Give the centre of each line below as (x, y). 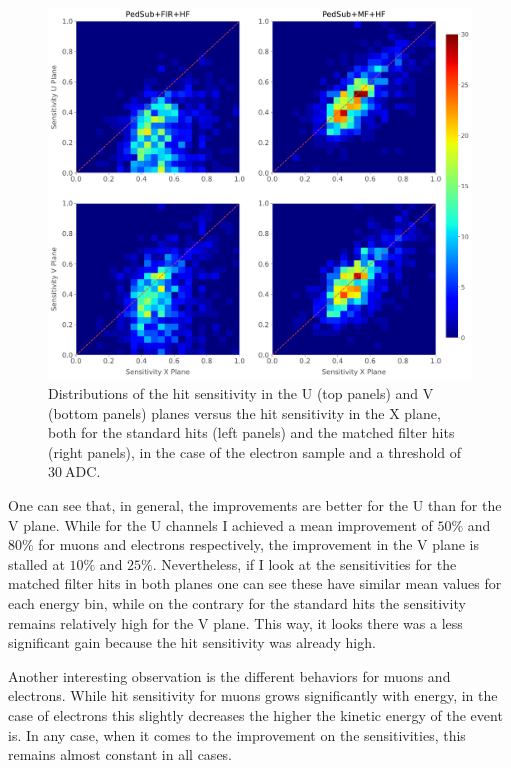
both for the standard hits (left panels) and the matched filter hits (251, 432)
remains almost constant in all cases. (120, 754)
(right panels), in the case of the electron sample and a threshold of (255, 451)
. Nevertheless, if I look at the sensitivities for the (304, 563)
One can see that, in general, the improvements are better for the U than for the (255, 504)
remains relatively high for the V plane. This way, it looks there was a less (235, 622)
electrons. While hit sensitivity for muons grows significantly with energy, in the (253, 695)
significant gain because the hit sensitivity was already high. (192, 642)
